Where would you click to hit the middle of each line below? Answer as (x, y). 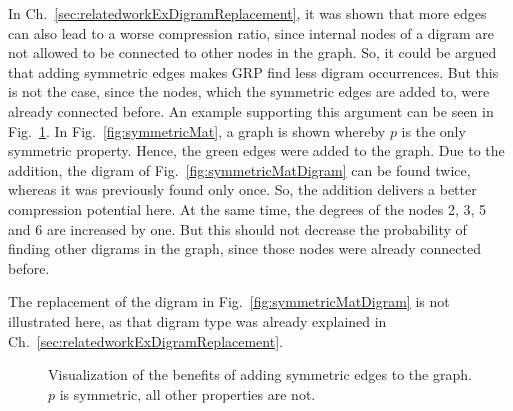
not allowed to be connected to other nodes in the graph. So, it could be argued (252, 52)
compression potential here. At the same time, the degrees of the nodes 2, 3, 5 (247, 208)
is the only (433, 130)
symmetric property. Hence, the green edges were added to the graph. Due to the (256, 150)
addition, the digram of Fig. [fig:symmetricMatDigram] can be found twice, (239, 169)
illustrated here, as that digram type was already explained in (197, 320)
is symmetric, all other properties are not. (187, 393)
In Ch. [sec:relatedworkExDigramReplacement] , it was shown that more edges (247, 13)
